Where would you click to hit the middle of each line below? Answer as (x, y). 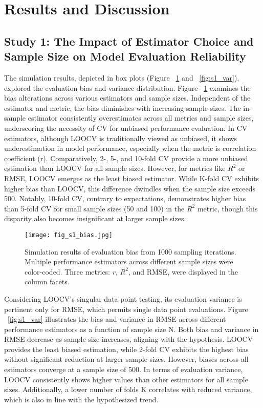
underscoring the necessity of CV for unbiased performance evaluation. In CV (126, 128)
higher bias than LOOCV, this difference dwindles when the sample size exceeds (130, 188)
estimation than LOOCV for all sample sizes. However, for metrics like (115, 168)
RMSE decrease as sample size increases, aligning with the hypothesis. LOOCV (129, 339)
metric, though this (227, 208)
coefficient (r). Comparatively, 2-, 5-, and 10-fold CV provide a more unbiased (126, 158)
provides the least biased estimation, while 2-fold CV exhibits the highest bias (126, 349)
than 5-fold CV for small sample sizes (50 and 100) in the (94, 208)
